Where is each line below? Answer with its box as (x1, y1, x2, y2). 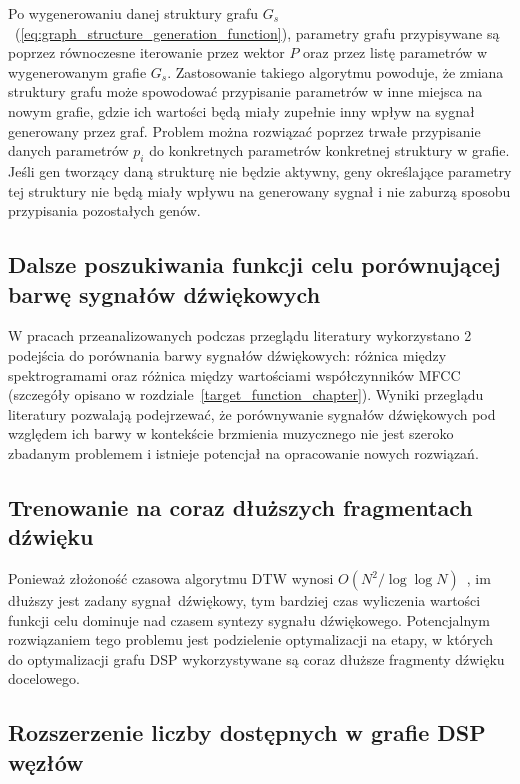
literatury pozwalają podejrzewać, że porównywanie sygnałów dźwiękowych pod (8, 403, 496, 424)
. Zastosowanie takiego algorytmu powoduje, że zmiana (167, 61, 504, 82)
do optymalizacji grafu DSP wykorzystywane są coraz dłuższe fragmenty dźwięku (8, 648, 505, 669)
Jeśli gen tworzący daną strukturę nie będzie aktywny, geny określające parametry (8, 160, 512, 181)
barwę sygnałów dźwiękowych (8, 278, 321, 309)
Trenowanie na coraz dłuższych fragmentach (8, 491, 473, 522)
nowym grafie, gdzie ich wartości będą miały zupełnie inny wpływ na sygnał (8, 100, 475, 121)
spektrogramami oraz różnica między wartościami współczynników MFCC (8, 364, 461, 385)
